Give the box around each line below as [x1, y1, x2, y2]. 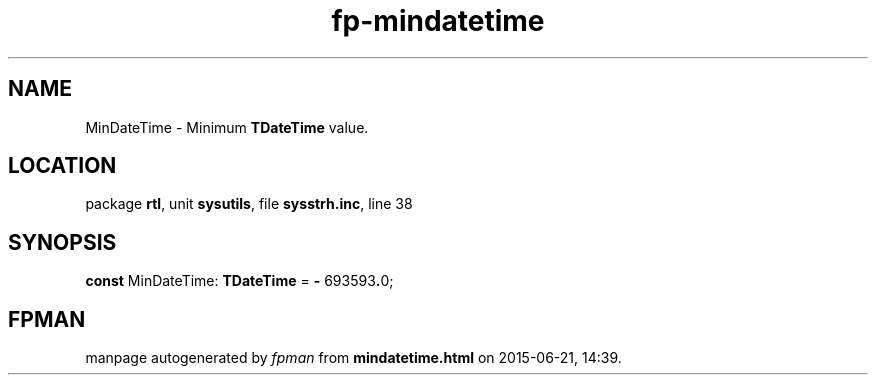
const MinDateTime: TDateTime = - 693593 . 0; [85, 272, 394, 290]
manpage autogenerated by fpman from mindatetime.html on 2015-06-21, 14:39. [85, 349, 622, 367]
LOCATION [8, 153, 117, 179]
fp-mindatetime [331, 4, 545, 38]
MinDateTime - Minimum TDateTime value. [85, 118, 369, 136]
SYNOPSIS [8, 229, 117, 255]
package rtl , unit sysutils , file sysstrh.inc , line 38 [85, 195, 413, 213]
